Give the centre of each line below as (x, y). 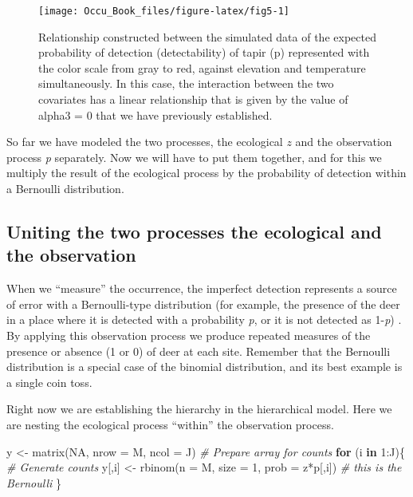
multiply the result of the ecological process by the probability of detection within (206, 173)
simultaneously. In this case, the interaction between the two (186, 83)
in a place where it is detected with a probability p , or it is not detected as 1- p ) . (204, 319)
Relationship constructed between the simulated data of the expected (207, 36)
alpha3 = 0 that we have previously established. (155, 114)
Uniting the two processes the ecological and (194, 231)
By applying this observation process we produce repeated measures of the (189, 335)
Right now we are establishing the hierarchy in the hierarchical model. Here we (199, 409)
